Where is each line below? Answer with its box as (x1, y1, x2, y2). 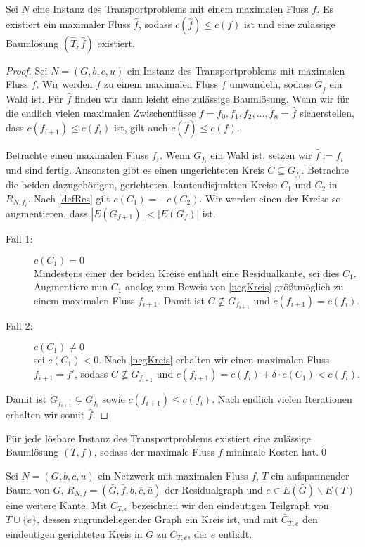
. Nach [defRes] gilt (27, 191, 110, 205)
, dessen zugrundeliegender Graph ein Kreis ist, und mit (37, 512, 278, 527)
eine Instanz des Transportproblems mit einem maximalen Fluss (32, 1, 309, 15)
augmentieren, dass (6, 206, 88, 220)
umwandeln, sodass (229, 77, 312, 91)
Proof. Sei (6, 63, 48, 77)
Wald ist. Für (6, 91, 64, 105)
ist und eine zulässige (244, 16, 335, 31)
